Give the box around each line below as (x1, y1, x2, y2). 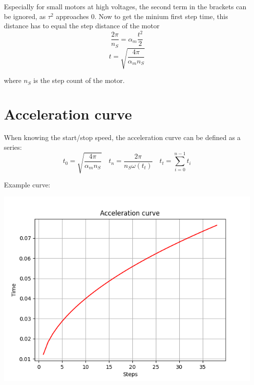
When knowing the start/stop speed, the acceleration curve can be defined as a (4, 132, 241, 142)
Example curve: (4, 179, 50, 189)
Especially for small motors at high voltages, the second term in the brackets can (4, 1, 247, 11)
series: (4, 142, 22, 152)
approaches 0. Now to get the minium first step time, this (56, 11, 228, 21)
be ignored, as (4, 11, 46, 21)
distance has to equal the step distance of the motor (4, 20, 160, 31)
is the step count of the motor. (33, 75, 125, 85)
